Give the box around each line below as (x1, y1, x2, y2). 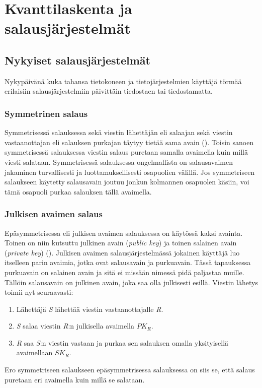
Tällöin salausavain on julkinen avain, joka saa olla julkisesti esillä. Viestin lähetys (5, 277, 258, 287)
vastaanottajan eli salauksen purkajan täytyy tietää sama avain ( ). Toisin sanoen (5, 137, 254, 147)
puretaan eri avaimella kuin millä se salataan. (5, 374, 145, 384)
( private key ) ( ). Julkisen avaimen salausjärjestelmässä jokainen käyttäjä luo (5, 247, 240, 257)
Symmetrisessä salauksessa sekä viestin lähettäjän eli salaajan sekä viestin (5, 127, 233, 138)
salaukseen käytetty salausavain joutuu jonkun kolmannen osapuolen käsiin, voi (5, 176, 249, 187)
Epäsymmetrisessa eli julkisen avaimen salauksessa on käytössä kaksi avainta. (5, 227, 243, 238)
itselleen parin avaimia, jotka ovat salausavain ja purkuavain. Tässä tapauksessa (5, 257, 251, 268)
